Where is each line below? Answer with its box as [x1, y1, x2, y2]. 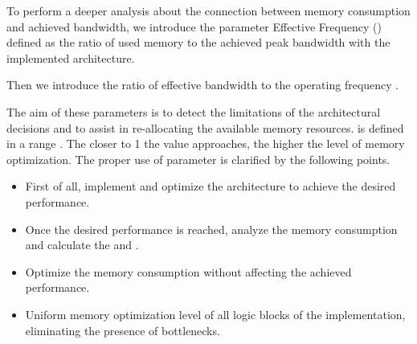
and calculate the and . [25, 236, 139, 253]
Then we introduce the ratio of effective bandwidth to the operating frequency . [6, 76, 399, 93]
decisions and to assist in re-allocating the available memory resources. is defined [6, 119, 404, 136]
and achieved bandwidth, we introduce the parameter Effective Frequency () [6, 18, 382, 35]
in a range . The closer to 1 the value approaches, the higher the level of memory [6, 135, 405, 152]
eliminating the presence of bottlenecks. [25, 321, 220, 338]
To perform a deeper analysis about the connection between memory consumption [6, 2, 411, 18]
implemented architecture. [6, 49, 135, 66]
